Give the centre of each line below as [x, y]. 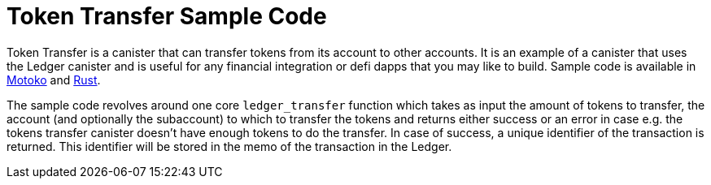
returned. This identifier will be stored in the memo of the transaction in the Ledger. [229, 146]
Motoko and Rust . [54, 80]
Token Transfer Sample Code [167, 16]
